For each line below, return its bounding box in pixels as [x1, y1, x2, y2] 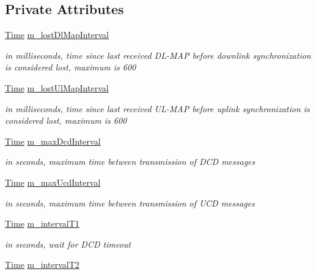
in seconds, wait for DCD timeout [5, 237, 131, 250]
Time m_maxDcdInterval [5, 134, 101, 147]
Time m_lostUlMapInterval [5, 81, 109, 94]
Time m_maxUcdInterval [5, 175, 101, 188]
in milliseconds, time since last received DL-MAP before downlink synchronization [5, 48, 311, 61]
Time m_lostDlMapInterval [5, 28, 109, 41]
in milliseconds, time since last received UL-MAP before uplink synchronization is [5, 102, 310, 115]
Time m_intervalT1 [5, 217, 79, 230]
